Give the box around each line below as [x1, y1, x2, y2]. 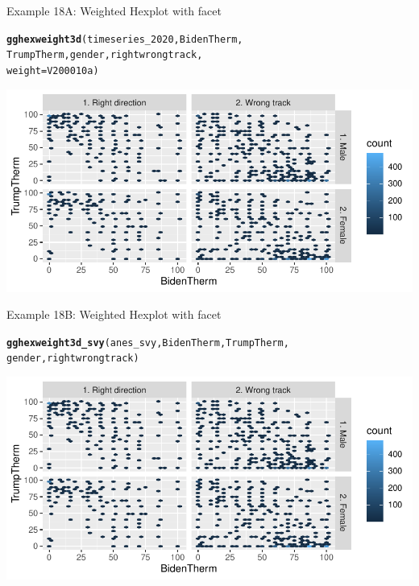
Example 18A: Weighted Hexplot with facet [6, 2, 222, 19]
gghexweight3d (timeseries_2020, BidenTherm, [6, 33, 243, 45]
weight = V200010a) [6, 64, 99, 76]
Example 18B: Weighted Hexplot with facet [6, 306, 222, 323]
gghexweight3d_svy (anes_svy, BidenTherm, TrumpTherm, [6, 336, 289, 349]
